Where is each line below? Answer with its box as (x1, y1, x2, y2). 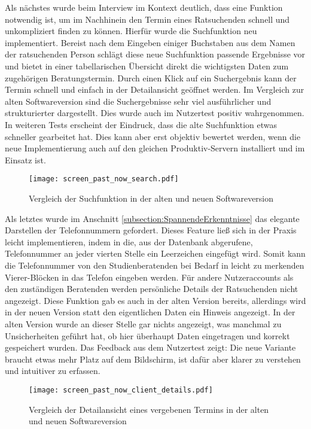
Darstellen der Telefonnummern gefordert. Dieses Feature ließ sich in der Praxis (5, 224, 297, 236)
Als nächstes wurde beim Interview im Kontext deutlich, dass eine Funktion (5, 1, 283, 13)
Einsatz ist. (5, 153, 46, 166)
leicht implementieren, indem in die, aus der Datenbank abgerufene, (5, 235, 253, 248)
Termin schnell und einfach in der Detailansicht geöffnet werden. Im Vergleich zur (5, 83, 304, 96)
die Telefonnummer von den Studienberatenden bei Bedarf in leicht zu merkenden (5, 258, 304, 271)
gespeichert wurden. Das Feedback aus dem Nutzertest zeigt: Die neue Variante (5, 341, 296, 354)
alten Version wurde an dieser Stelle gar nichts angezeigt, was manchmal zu (5, 317, 282, 330)
